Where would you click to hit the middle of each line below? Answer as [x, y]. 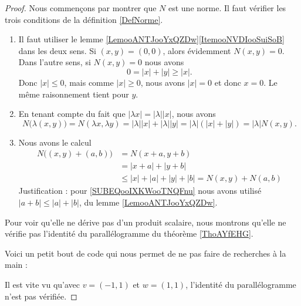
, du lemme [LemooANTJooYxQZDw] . [148, 202]
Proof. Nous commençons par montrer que [81, 8]
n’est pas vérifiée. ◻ [41, 296]
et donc [228, 82]
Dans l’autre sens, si [55, 62]
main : [16, 265]
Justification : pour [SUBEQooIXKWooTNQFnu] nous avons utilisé [140, 191]
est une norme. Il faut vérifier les [227, 8]
